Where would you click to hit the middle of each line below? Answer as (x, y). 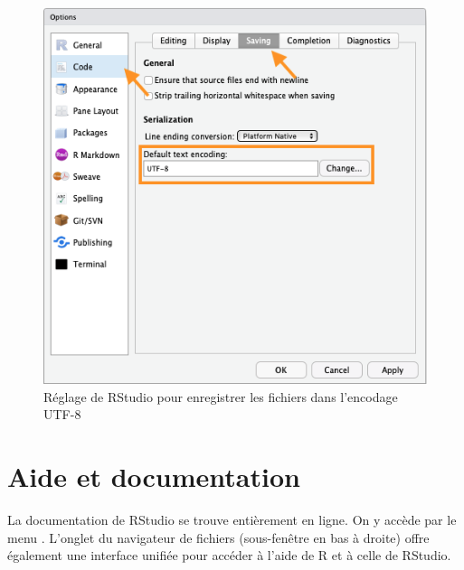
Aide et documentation (154, 477)
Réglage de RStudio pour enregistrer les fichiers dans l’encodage (221, 396)
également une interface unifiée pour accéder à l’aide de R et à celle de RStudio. (229, 555)
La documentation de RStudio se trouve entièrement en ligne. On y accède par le (232, 520)
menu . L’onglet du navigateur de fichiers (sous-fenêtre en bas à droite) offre (218, 537)
